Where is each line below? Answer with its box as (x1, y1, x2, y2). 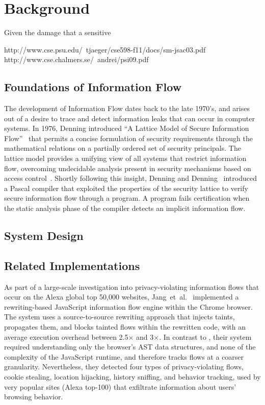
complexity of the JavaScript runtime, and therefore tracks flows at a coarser (4, 351, 244, 362)
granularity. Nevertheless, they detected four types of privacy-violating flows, (4, 361, 244, 372)
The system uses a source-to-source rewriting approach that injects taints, (4, 311, 235, 322)
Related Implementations (4, 257, 140, 273)
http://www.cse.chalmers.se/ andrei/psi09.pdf (4, 54, 149, 65)
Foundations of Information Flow (4, 79, 182, 95)
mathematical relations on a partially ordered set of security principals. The (4, 143, 241, 153)
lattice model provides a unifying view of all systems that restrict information (4, 153, 247, 164)
